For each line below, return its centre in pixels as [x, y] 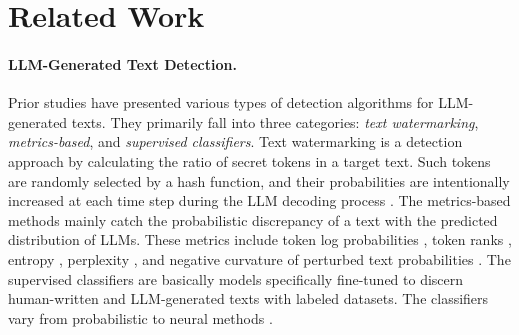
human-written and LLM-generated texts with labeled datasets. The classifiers [248, 298]
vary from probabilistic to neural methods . [140, 317]
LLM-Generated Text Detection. [122, 63]
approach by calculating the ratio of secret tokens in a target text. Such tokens [249, 160]
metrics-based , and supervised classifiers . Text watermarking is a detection [235, 141]
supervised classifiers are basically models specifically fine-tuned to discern [236, 278]
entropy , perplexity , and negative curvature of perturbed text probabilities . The [259, 258]
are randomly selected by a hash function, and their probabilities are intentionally [259, 180]
